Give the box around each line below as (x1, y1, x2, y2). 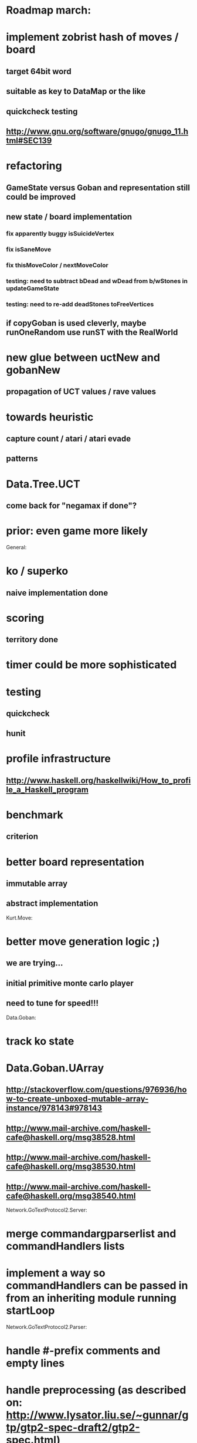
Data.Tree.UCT (6, 477, 80, 490)
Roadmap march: (6, 4, 91, 17)
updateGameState (6, 284, 60, 292)
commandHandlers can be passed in (6, 1279, 188, 1292)
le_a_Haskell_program (6, 784, 89, 795)
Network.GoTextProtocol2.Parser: (6, 1323, 87, 1331)
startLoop (6, 1304, 55, 1318)
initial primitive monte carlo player (6, 978, 134, 988)
